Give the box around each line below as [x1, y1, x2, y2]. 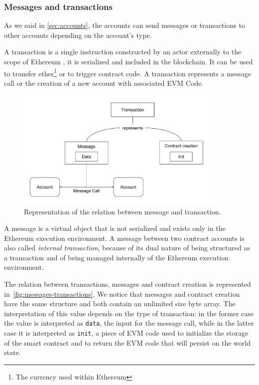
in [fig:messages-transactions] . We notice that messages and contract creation [4, 288, 240, 299]
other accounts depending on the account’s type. [4, 29, 152, 40]
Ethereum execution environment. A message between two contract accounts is [4, 232, 245, 243]
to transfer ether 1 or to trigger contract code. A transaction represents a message [4, 66, 252, 78]
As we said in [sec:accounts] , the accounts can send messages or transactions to [4, 20, 245, 30]
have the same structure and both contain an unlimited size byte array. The [4, 298, 236, 309]
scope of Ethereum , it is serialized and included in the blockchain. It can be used [4, 56, 253, 66]
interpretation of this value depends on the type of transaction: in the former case [4, 308, 254, 318]
